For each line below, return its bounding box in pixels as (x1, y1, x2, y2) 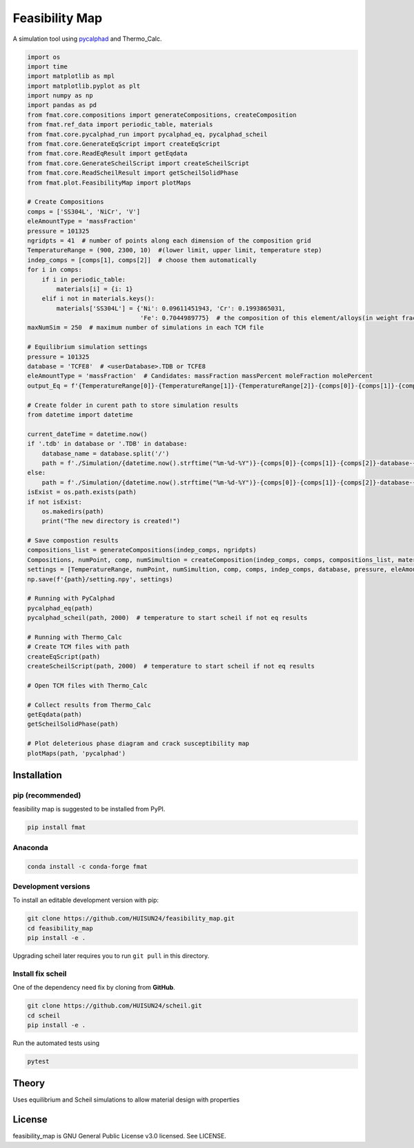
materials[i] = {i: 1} (56, 285, 134, 293)
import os (27, 53, 61, 61)
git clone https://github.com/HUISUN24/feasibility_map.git (27, 914, 235, 923)
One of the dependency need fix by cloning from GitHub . (12, 984, 175, 992)
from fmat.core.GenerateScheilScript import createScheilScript (27, 159, 250, 167)
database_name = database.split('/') (41, 449, 170, 458)
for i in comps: (27, 266, 83, 274)
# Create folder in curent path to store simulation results (27, 401, 239, 409)
